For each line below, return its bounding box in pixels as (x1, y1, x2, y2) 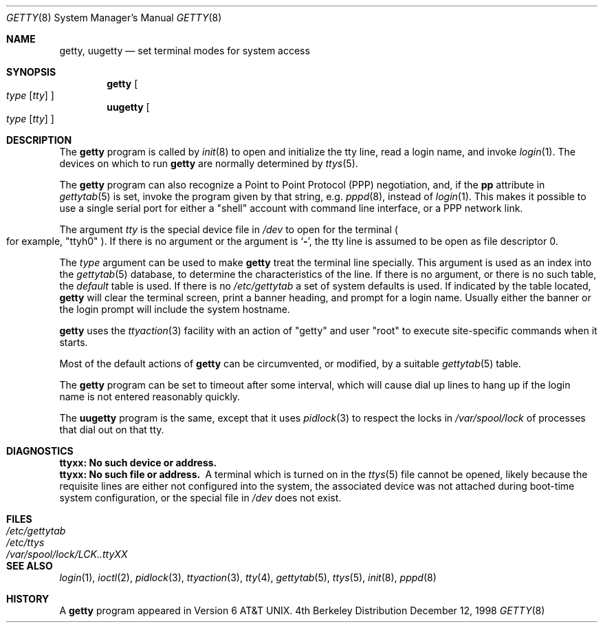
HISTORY (6, 593, 50, 605)
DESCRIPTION (6, 134, 72, 146)
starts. (59, 336, 88, 348)
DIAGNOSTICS (6, 445, 74, 457)
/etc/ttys (6, 537, 45, 548)
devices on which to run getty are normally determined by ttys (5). (59, 158, 358, 169)
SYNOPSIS (6, 66, 56, 78)
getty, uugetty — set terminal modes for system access (59, 45, 310, 56)
